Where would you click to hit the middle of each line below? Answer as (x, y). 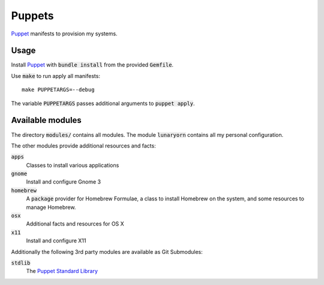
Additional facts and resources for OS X (75, 224)
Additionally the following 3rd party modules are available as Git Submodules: (107, 251)
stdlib (21, 263)
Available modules (46, 120)
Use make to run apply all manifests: (55, 76)
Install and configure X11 (56, 241)
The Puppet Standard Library (62, 271)
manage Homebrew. (51, 207)
